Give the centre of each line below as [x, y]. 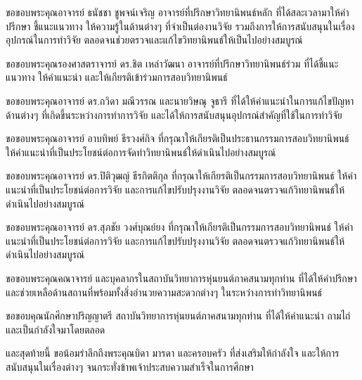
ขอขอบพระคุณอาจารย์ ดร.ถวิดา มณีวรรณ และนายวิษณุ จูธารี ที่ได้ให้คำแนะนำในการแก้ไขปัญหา [180, 100]
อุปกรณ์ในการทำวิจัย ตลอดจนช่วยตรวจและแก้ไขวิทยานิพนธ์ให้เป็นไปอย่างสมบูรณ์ [154, 40]
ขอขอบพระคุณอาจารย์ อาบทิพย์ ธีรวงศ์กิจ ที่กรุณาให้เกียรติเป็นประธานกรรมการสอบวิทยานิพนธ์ [177, 138]
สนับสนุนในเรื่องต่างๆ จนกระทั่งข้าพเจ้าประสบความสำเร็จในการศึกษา [130, 366]
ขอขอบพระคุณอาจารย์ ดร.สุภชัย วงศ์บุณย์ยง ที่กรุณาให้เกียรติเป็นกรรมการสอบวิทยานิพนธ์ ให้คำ [180, 227]
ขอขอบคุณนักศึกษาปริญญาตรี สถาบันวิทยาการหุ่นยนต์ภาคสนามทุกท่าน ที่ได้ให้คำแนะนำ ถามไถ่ [178, 316]
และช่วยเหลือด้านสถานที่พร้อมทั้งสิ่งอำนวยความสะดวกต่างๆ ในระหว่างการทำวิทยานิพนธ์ [164, 292]
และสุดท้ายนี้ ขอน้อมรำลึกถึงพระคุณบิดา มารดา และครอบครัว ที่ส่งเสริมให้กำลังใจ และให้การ [173, 353]
